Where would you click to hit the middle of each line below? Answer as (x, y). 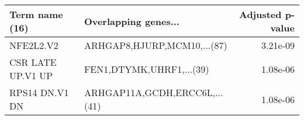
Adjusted (260, 14)
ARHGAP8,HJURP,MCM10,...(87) (156, 45)
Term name (36, 14)
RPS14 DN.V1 (39, 92)
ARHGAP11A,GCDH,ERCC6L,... (153, 92)
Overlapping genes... (132, 21)
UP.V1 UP (31, 75)
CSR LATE (33, 62)
